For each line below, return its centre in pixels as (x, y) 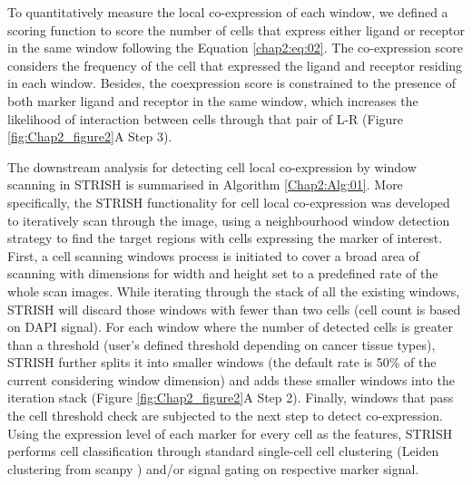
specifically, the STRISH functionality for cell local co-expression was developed (229, 202)
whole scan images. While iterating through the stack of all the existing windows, (234, 291)
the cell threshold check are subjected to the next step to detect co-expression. (225, 416)
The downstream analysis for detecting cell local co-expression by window (212, 166)
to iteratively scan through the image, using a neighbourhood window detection (229, 220)
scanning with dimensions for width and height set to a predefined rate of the (223, 273)
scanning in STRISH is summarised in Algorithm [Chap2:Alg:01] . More (205, 184)
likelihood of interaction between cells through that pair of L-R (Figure (206, 118)
